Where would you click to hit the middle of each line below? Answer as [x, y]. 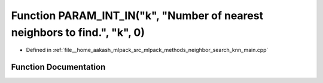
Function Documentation [58, 67]
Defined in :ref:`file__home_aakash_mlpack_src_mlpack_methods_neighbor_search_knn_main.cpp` [147, 50]
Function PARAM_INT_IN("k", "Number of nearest [137, 16]
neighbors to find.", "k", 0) [78, 32]
